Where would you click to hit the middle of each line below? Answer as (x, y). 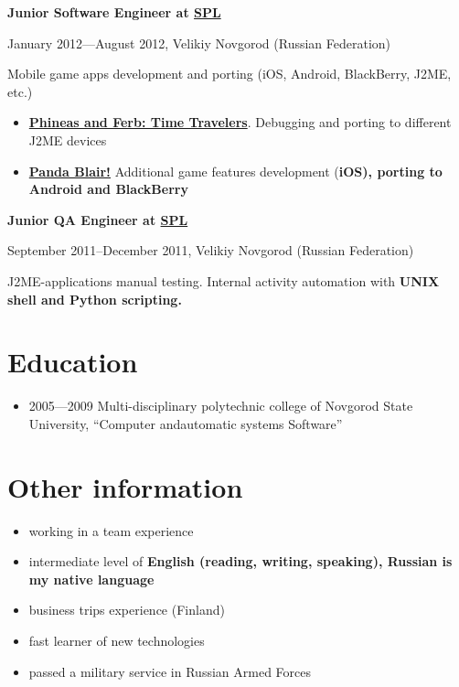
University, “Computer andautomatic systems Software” (186, 423)
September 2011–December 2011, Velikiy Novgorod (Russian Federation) (211, 250)
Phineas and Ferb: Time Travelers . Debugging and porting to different (240, 122)
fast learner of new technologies (117, 640)
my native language (91, 579)
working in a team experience (111, 530)
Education (73, 362)
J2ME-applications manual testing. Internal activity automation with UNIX (224, 280)
